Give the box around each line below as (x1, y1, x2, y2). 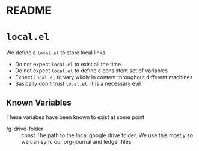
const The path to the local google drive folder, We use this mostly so (21, 131, 194, 139)
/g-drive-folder (6, 125, 44, 132)
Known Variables (6, 97, 72, 108)
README (6, 4, 52, 18)
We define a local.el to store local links (6, 49, 106, 56)
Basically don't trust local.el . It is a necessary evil (14, 80, 141, 88)
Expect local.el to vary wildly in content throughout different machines (14, 74, 193, 81)
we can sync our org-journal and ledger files (21, 138, 132, 145)
